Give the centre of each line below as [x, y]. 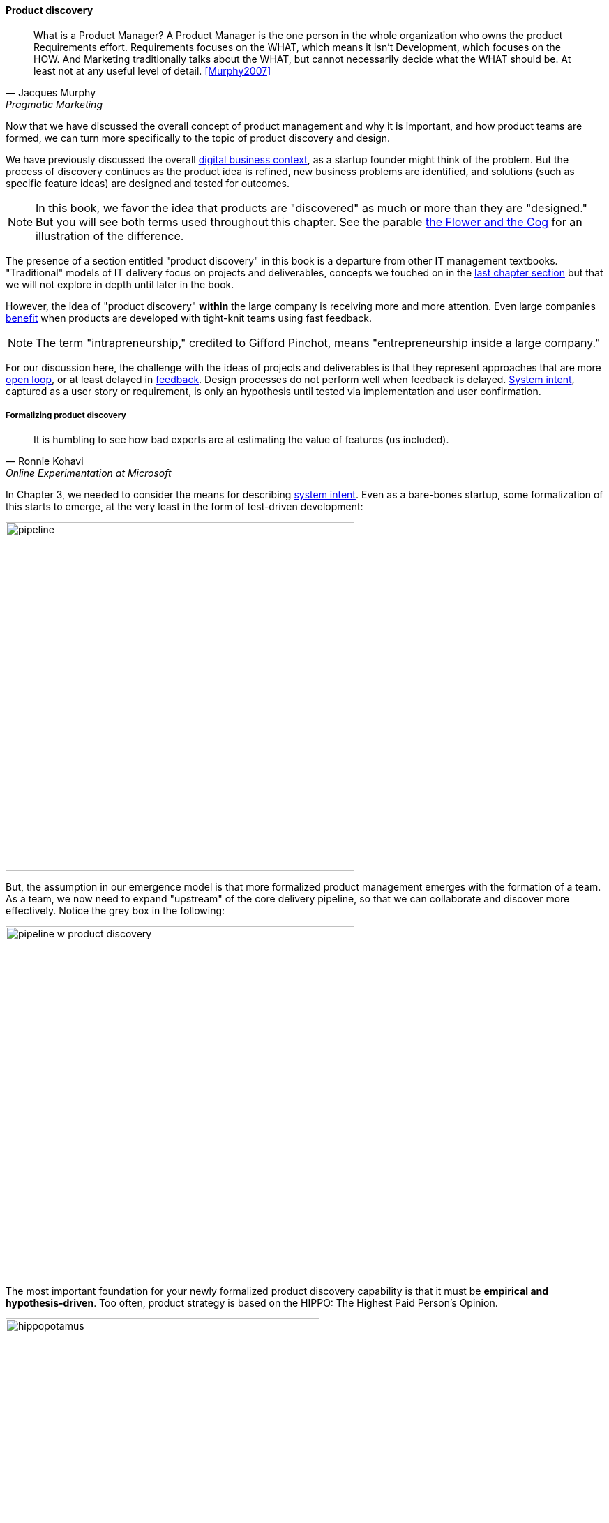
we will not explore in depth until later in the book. [120, 284]
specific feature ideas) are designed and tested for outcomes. [148, 183]
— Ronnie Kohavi [45, 461]
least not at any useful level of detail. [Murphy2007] [152, 70]
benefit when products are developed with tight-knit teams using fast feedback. [189, 318]
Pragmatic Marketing [54, 104]
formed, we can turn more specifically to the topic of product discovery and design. [198, 138]
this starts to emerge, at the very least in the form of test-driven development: [185, 507]
